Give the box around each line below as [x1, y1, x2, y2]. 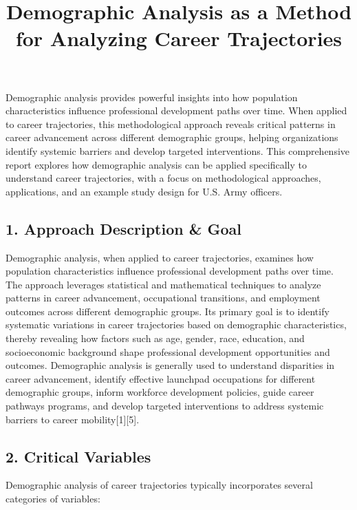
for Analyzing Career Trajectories [15, 24, 343, 52]
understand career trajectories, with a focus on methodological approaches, [6, 171, 321, 185]
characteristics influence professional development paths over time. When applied [6, 103, 347, 118]
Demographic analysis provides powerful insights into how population [6, 89, 298, 104]
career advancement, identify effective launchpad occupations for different [6, 371, 316, 385]
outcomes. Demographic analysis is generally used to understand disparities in [6, 358, 335, 372]
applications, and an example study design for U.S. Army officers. [6, 184, 283, 198]
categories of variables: [6, 491, 100, 506]
